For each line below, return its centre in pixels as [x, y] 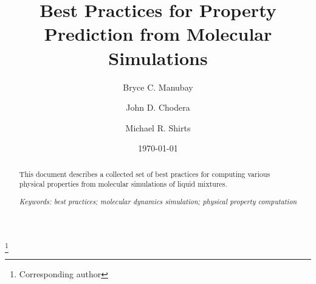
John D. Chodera [158, 107]
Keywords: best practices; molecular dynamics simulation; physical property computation [158, 201]
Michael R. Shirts [158, 127]
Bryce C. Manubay [158, 87]
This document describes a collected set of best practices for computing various [145, 174]
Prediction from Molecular [158, 34]
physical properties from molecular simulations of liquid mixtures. [123, 184]
